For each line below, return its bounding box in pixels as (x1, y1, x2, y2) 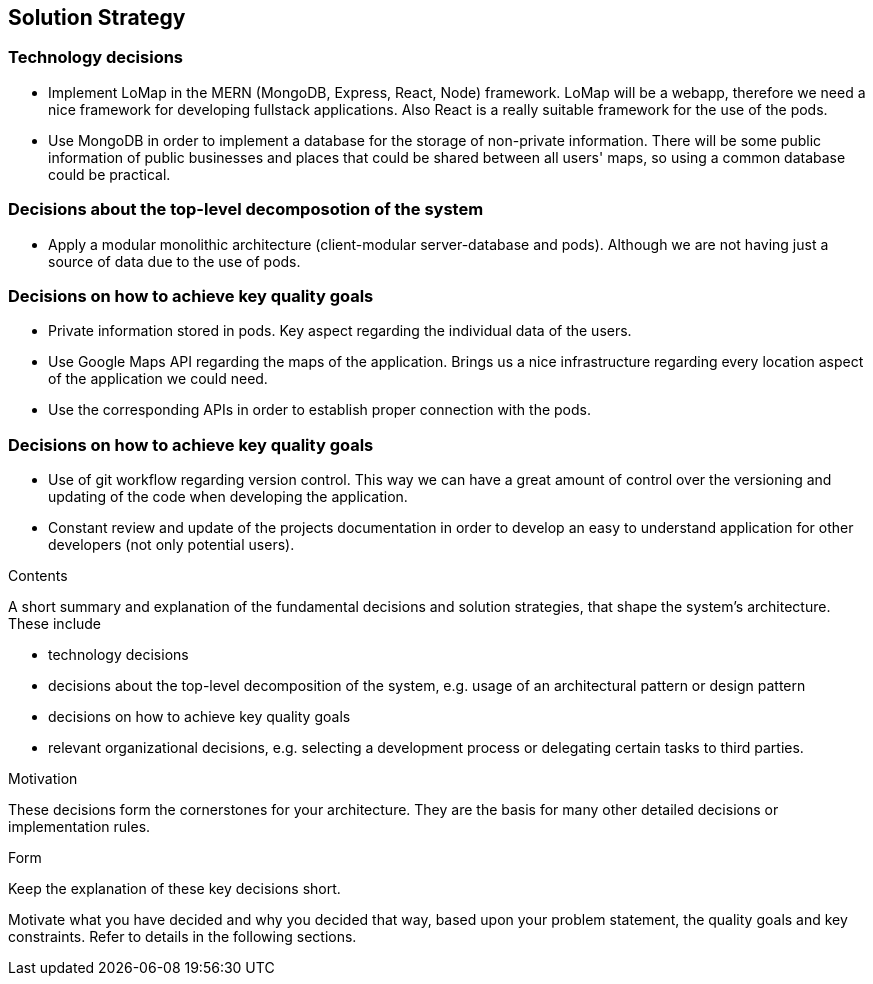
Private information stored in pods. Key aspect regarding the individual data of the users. (48, 322, 632, 340)
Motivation (8, 770, 78, 788)
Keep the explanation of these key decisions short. (8, 880, 341, 898)
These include (8, 615, 102, 633)
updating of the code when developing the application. (48, 488, 408, 506)
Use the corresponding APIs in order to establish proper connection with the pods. (48, 401, 591, 419)
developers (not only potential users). (48, 536, 295, 554)
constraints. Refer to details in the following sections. (8, 928, 357, 946)
